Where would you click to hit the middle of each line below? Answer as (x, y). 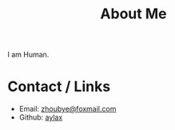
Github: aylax (41, 117)
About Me (133, 14)
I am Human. (28, 55)
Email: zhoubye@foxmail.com (68, 109)
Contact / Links (59, 87)
